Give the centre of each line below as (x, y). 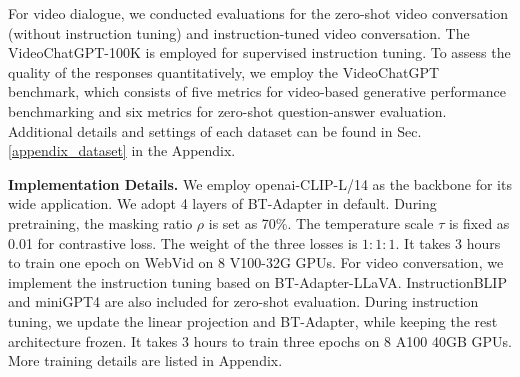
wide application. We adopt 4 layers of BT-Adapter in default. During (222, 203)
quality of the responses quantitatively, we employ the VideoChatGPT (224, 71)
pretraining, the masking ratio (100, 222)
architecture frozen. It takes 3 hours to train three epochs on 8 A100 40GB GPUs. (260, 340)
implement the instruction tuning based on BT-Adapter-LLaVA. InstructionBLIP (257, 281)
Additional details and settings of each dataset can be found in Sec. (215, 130)
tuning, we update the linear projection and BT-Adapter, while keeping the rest (253, 320)
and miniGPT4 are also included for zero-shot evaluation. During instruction (243, 301)
